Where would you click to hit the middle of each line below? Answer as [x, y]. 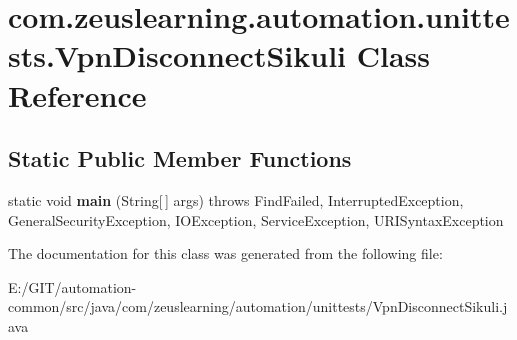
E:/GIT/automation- [72, 286]
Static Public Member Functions [180, 158]
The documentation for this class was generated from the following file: [225, 253]
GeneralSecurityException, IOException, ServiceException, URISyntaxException [256, 219]
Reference [77, 94]
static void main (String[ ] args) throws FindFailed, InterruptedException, [236, 199]
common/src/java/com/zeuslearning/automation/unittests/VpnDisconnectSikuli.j [258, 306]
